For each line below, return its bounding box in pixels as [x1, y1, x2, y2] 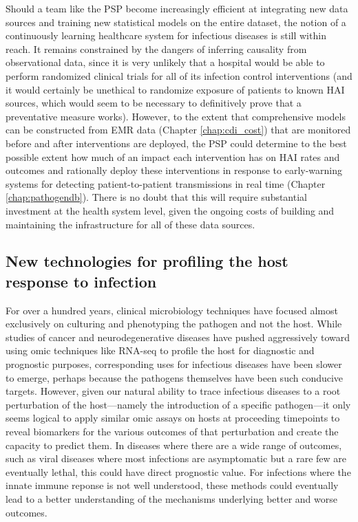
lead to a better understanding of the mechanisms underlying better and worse [6, 492, 337, 505]
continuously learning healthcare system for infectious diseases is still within [6, 28, 326, 43]
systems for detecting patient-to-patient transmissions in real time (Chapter [6, 176, 326, 191]
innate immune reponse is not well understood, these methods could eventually [6, 478, 339, 492]
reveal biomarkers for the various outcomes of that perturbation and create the [6, 424, 339, 439]
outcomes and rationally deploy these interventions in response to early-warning [6, 163, 343, 177]
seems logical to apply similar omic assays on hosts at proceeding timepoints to [6, 411, 340, 425]
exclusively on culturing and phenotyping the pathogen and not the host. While [6, 316, 342, 331]
